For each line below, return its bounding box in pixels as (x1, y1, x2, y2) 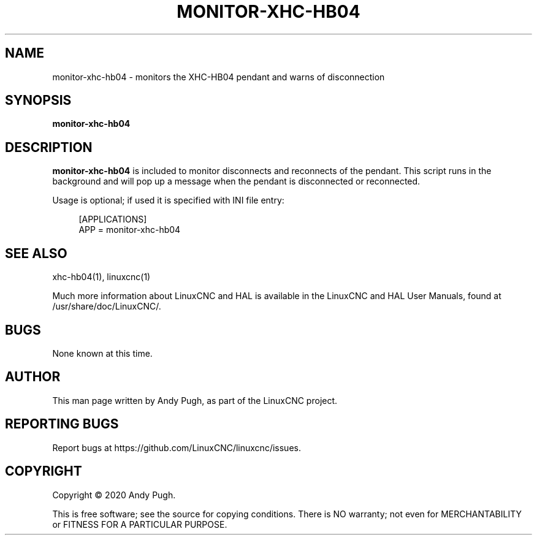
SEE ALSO (5, 245, 67, 261)
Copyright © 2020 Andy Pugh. (52, 489, 176, 500)
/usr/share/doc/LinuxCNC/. (52, 301, 161, 312)
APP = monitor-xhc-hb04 (78, 224, 181, 235)
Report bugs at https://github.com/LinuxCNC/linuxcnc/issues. (52, 442, 301, 453)
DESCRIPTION (5, 139, 93, 155)
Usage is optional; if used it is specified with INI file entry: (52, 195, 284, 206)
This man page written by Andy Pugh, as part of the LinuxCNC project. (52, 395, 338, 406)
